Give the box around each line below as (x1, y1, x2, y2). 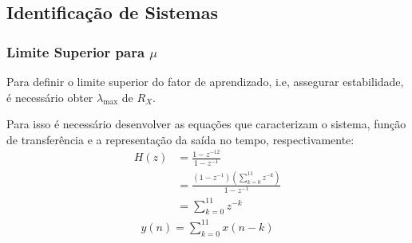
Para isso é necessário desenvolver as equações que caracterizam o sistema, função (6, 116, 406, 132)
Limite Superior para (6, 41, 145, 61)
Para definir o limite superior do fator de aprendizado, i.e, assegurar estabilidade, (6, 73, 404, 89)
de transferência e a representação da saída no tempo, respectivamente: (6, 131, 355, 147)
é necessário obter (6, 88, 93, 105)
